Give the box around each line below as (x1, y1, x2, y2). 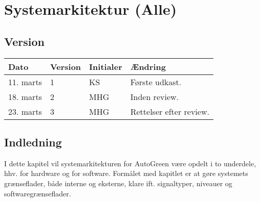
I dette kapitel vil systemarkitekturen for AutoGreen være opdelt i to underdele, (4, 158, 256, 168)
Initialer (89, 60, 122, 72)
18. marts (8, 90, 42, 103)
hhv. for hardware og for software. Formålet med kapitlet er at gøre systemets (4, 168, 248, 179)
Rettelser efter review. (130, 105, 209, 117)
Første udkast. (130, 75, 182, 88)
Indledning (4, 134, 62, 149)
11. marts (8, 75, 42, 88)
